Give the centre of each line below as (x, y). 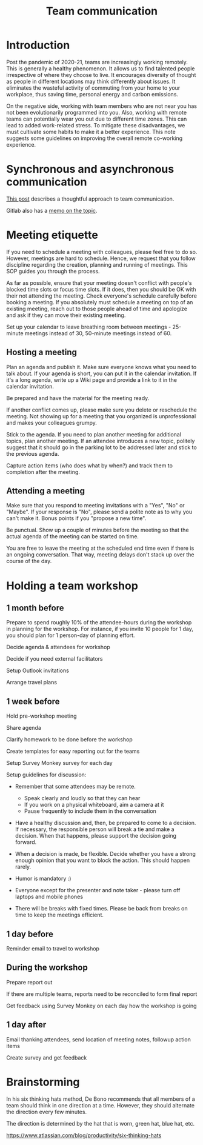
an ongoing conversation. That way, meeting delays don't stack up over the (100, 555)
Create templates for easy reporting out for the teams (73, 751)
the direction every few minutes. (46, 1112)
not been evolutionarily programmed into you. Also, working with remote (96, 112)
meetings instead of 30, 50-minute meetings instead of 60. (98, 333)
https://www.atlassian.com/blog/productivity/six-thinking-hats (84, 1135)
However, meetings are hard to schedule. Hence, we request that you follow (101, 258)
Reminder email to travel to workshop (53, 949)
